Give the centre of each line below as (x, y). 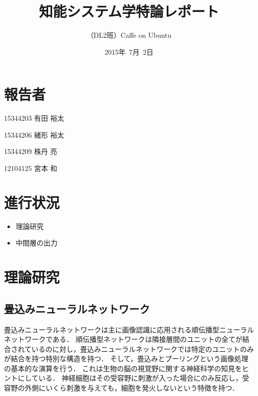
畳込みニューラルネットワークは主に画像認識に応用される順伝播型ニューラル (129, 329)
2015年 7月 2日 (129, 51)
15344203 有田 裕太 (34, 118)
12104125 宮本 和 (31, 168)
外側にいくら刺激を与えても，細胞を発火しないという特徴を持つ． (132, 388)
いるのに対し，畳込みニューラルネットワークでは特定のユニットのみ (143, 349)
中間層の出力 (36, 243)
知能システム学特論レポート (129, 11)
